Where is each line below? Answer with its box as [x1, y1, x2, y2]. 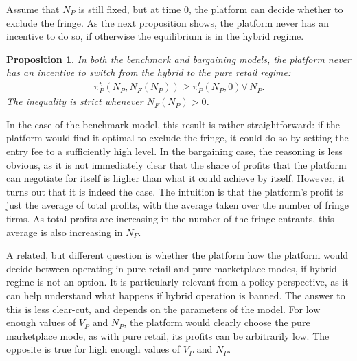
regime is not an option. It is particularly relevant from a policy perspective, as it [6, 275, 349, 289]
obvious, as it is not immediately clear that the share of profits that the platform [6, 157, 347, 172]
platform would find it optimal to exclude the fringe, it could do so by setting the [6, 130, 349, 145]
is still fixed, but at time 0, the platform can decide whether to [78, 2, 343, 16]
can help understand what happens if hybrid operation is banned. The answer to [6, 288, 345, 302]
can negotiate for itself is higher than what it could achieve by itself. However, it [6, 171, 345, 185]
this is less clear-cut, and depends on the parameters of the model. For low [6, 301, 321, 316]
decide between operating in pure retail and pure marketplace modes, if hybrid [6, 261, 337, 275]
